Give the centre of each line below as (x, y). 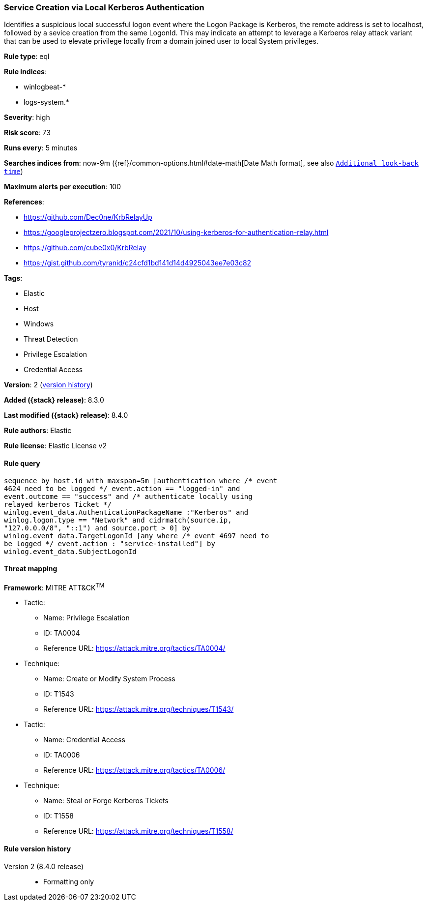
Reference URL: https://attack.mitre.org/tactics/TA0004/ (134, 648)
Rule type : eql (27, 57)
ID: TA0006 (62, 755)
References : (24, 202)
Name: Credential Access (84, 740)
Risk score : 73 (27, 133)
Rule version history (38, 849)
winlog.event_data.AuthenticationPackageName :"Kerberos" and (126, 512)
